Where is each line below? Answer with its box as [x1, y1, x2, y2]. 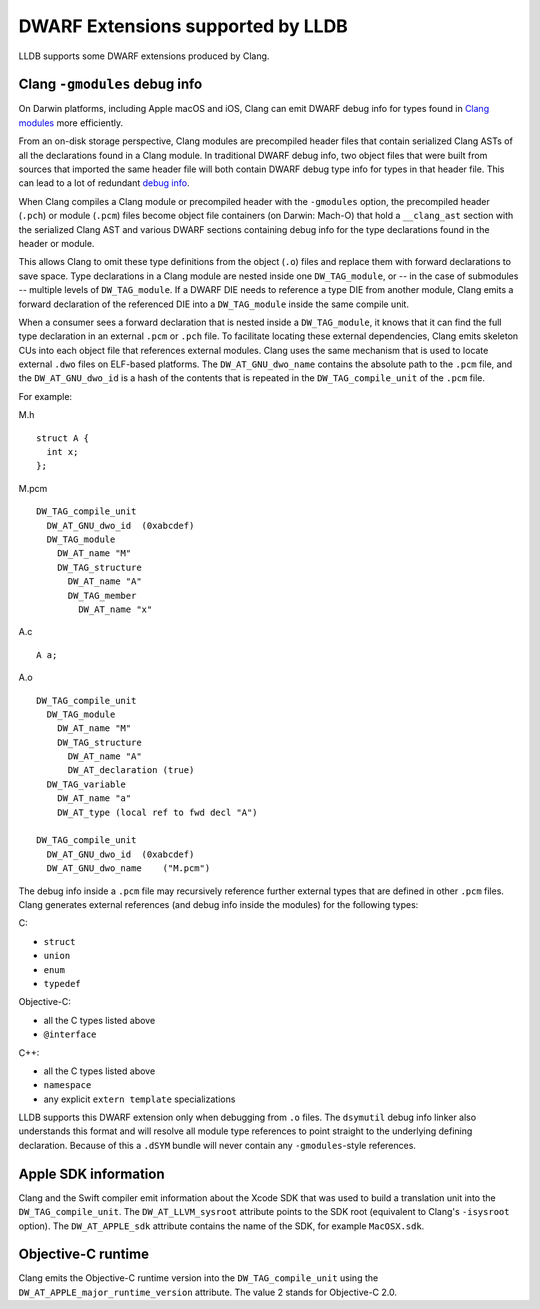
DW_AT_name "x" [78, 603, 153, 615]
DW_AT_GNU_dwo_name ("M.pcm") [46, 863, 211, 874]
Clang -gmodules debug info [18, 76, 203, 93]
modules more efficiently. [18, 116, 124, 129]
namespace [43, 1080, 92, 1091]
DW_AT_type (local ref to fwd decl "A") [56, 806, 259, 818]
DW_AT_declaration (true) [67, 765, 195, 776]
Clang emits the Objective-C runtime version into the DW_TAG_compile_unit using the [18, 1272, 379, 1284]
